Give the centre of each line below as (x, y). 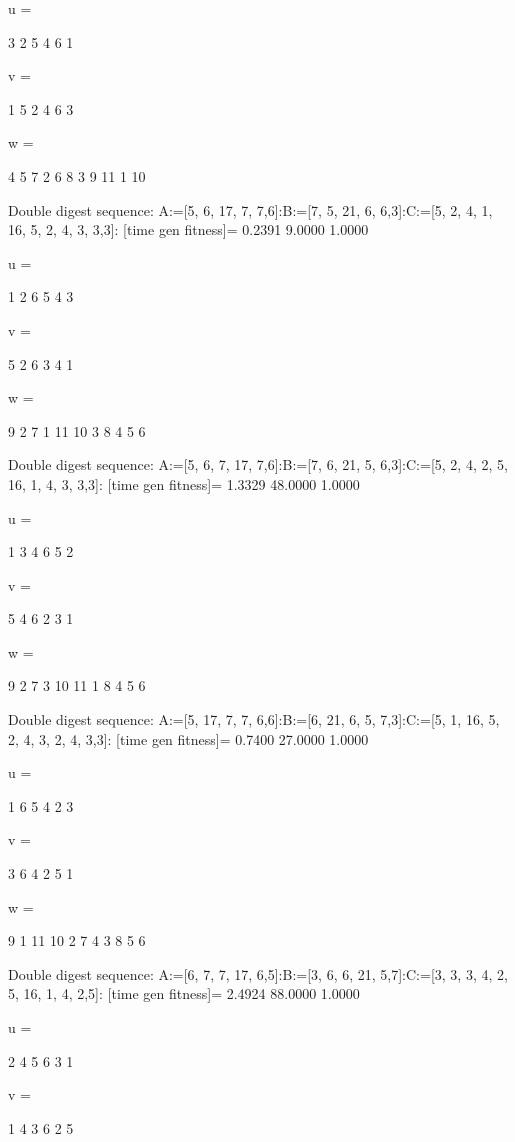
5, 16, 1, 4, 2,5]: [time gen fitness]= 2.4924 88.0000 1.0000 (184, 993)
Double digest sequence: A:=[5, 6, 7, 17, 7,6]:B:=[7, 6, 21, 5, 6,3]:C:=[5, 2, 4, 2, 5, (258, 464)
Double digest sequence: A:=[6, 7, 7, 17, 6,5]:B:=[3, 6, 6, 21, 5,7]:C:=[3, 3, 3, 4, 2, (258, 973)
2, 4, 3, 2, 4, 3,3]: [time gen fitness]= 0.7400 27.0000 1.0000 (188, 738)
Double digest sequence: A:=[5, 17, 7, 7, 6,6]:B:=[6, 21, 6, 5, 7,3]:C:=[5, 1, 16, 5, (254, 719)
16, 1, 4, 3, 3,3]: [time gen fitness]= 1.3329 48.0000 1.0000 (184, 483)
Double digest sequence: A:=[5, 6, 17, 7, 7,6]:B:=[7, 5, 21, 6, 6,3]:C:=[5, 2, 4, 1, (250, 209)
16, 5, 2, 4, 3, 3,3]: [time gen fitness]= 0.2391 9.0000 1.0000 (188, 229)
